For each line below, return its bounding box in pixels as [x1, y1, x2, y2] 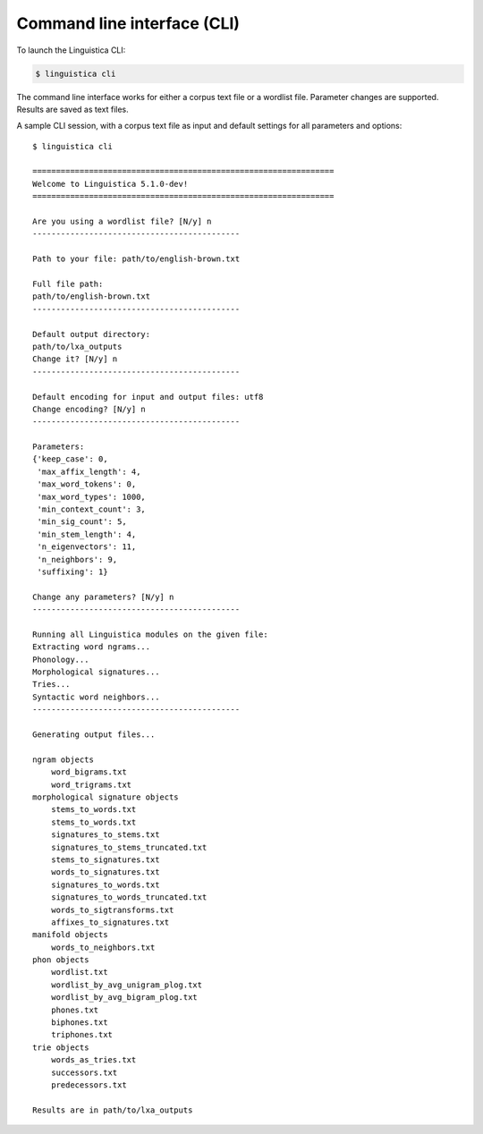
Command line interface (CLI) [16, 13, 241, 33]
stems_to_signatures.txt [50, 854, 160, 865]
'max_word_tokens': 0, [37, 479, 137, 489]
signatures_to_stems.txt [50, 830, 160, 840]
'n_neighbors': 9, [37, 554, 118, 564]
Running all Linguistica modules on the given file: [32, 629, 268, 639]
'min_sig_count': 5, [37, 517, 127, 527]
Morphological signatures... [32, 667, 160, 677]
